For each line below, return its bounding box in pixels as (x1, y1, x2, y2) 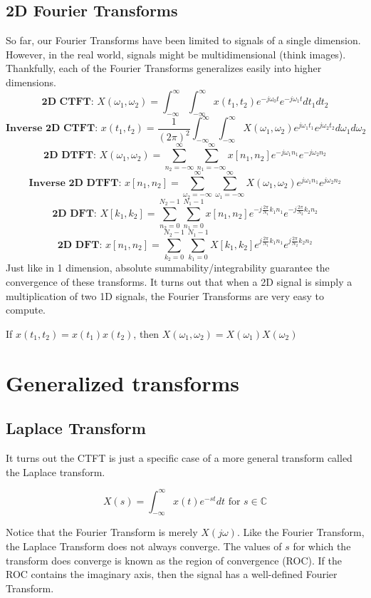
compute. (6, 302, 46, 317)
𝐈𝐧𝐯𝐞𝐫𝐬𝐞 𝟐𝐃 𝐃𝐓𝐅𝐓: (28, 177, 122, 188)
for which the (293, 539, 351, 553)
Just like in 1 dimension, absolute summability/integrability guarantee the (6, 260, 330, 275)
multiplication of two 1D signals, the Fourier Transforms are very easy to (6, 288, 325, 303)
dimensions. (6, 74, 56, 89)
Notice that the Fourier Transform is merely (6, 525, 198, 540)
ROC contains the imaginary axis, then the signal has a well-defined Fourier (6, 567, 338, 582)
